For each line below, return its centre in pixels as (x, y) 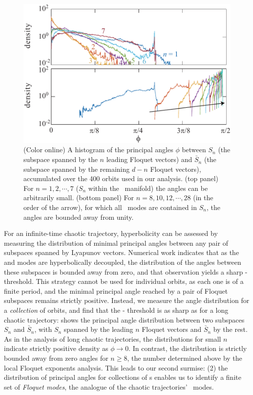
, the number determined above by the (185, 358)
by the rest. (230, 329)
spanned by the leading (98, 329)
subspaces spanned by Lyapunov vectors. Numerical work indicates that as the (122, 252)
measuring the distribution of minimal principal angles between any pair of (116, 243)
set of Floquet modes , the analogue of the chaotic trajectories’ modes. (109, 386)
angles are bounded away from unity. (79, 217)
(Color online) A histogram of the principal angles (98, 150)
